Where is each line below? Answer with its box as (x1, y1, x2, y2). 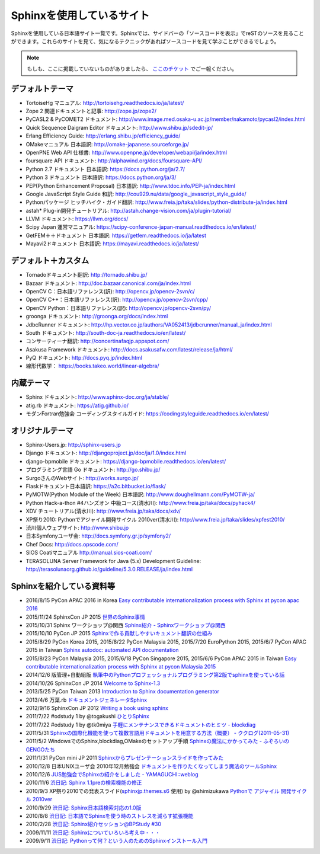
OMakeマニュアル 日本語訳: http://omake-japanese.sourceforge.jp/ (25, 140, 189, 148)
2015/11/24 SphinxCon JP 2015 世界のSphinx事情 (25, 613, 145, 620)
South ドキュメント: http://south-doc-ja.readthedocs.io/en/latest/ (25, 329, 186, 336)
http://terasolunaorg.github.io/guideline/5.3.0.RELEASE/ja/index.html (25, 565, 193, 572)
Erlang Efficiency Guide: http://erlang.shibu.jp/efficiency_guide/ (25, 132, 181, 139)
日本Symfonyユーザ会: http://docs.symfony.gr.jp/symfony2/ (25, 532, 171, 539)
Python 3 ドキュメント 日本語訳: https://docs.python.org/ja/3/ (25, 174, 177, 181)
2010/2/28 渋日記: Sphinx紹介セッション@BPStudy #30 (25, 821, 162, 828)
